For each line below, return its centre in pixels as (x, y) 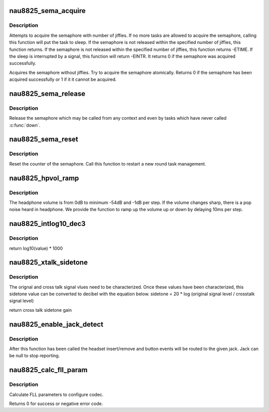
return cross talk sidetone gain (41, 310)
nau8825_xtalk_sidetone (49, 263)
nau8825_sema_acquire (47, 11)
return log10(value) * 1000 (36, 248)
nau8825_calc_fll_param (48, 370)
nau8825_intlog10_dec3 (47, 224)
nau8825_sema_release (47, 94)
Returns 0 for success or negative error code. (56, 404)
